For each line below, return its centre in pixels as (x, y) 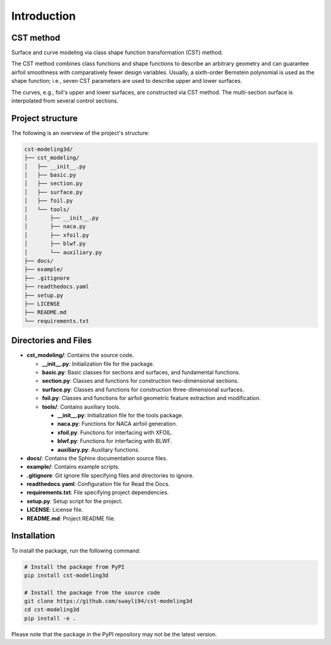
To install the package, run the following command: (76, 550)
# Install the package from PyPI (74, 567)
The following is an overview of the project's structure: (80, 133)
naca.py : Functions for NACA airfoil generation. (117, 424)
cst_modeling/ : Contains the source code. (80, 355)
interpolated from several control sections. (65, 101)
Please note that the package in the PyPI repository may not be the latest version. (114, 634)
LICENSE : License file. (55, 510)
